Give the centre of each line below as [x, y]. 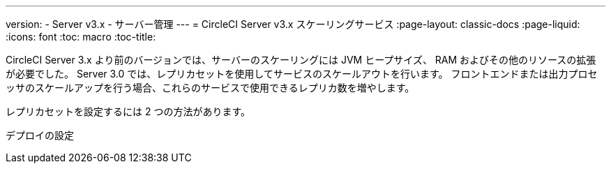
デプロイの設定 [40, 135]
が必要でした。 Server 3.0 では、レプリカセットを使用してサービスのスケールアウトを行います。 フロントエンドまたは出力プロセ [302, 74]
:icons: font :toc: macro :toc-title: [81, 37]
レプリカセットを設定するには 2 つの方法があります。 [128, 111]
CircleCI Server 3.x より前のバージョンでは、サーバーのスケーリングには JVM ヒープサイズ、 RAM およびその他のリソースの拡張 [301, 60]
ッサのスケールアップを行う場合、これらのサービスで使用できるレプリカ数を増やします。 [210, 88]
